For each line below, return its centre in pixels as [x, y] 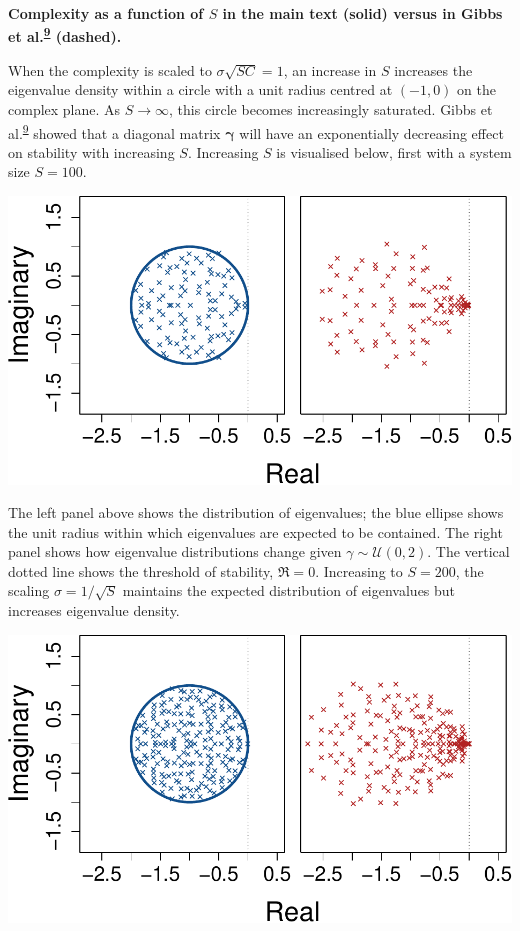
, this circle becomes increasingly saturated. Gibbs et [331, 109]
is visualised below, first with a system [394, 151]
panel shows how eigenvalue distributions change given [175, 551]
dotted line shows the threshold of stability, [141, 570]
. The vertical [468, 551]
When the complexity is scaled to [110, 69]
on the [476, 89]
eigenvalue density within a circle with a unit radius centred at [200, 89]
